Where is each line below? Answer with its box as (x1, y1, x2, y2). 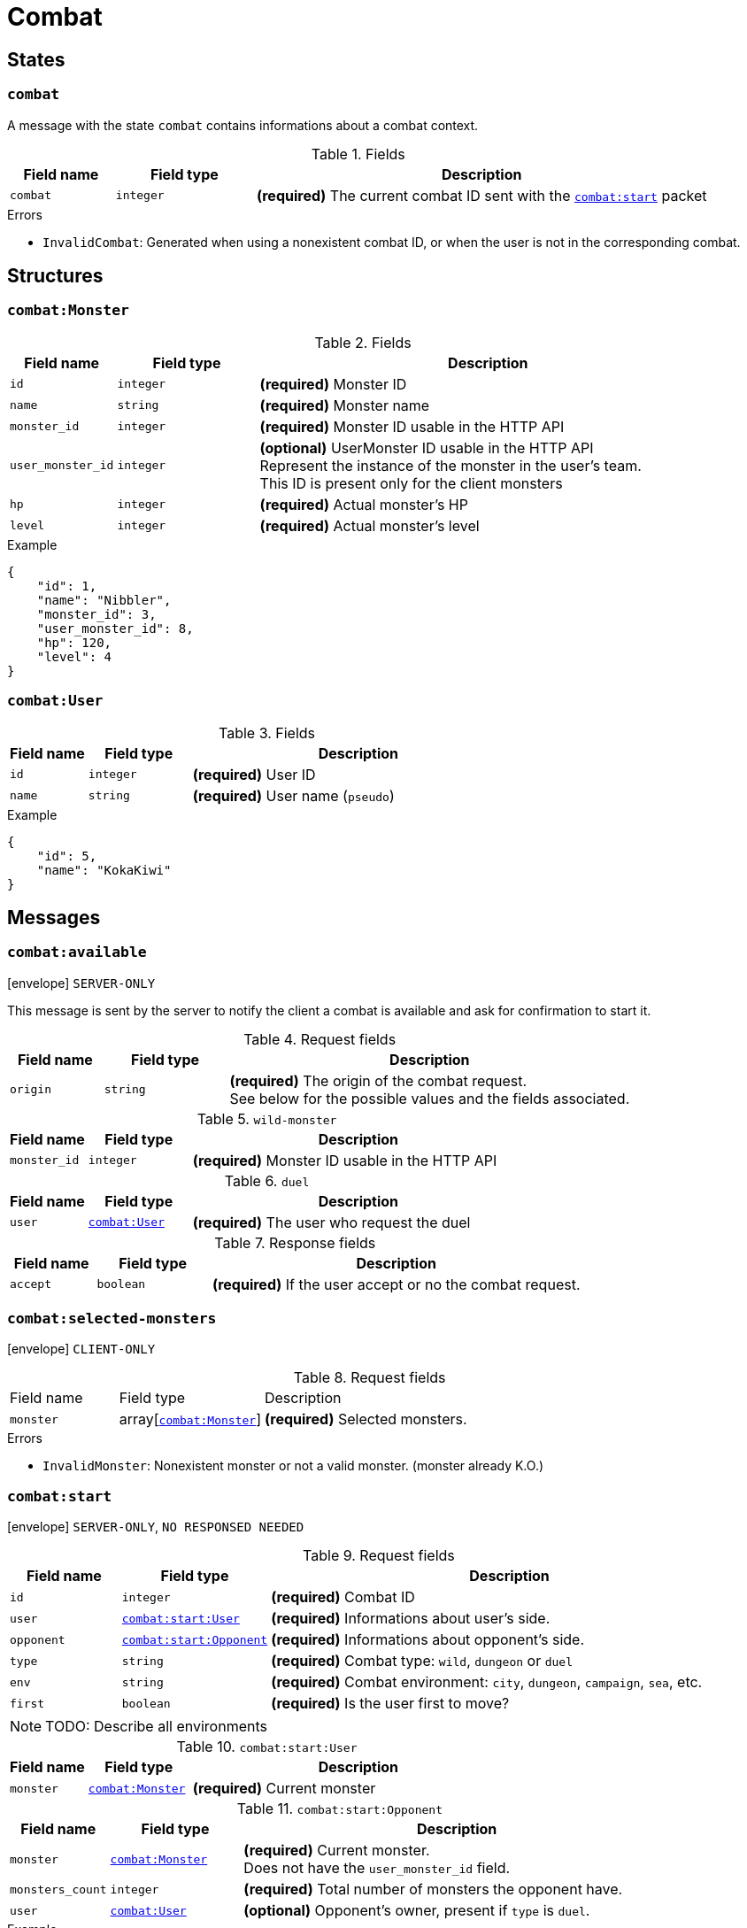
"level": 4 (36, 649, 112, 664)
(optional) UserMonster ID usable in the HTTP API (259, 438, 594, 457)
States (7, 48, 65, 71)
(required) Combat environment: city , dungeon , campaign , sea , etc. (271, 1673, 703, 1692)
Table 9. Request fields (303, 1546, 455, 1565)
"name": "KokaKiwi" (36, 862, 172, 877)
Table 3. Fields (219, 723, 316, 742)
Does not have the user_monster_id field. (243, 1859, 511, 1878)
